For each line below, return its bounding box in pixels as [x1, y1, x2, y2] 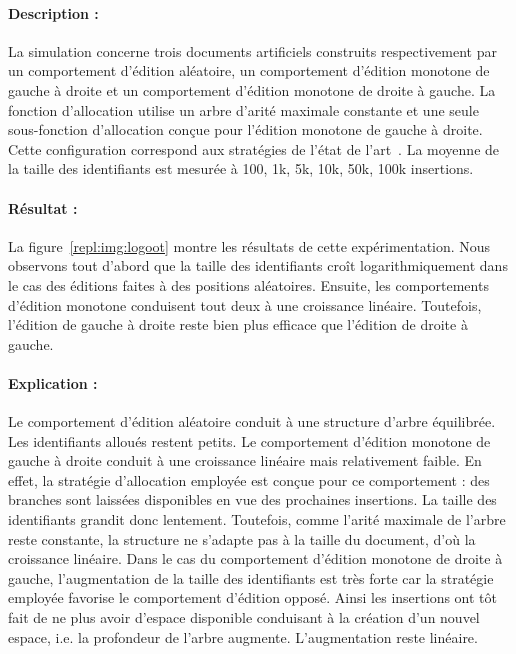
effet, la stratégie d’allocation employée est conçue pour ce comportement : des [8, 469, 490, 490]
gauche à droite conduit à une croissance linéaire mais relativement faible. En [8, 450, 482, 471]
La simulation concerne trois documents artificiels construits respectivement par [8, 40, 497, 61]
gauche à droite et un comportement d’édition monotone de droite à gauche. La [8, 79, 496, 100]
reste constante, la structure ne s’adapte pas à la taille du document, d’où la [8, 528, 476, 549]
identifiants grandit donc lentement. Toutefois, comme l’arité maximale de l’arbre [8, 509, 506, 530]
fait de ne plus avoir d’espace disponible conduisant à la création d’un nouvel [8, 607, 480, 628]
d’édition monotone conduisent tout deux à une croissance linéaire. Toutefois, [8, 294, 482, 315]
